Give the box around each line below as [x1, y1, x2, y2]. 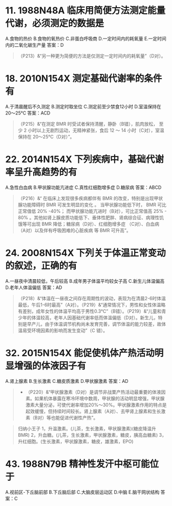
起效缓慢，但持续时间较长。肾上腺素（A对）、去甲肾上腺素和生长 [25, 408, 161, 414]
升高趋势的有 [23, 166, 78, 178]
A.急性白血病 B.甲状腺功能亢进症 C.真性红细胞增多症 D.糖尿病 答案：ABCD [5, 184, 162, 190]
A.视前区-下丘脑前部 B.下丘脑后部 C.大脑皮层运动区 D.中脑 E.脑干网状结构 [5, 489, 160, 495]
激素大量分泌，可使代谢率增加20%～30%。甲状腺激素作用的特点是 [25, 401, 167, 408]
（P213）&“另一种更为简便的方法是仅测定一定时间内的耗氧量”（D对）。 [17, 52, 166, 59]
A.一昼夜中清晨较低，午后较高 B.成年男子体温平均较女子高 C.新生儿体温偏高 [5, 278, 165, 284]
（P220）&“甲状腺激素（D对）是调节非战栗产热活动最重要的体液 [25, 388, 161, 395]
